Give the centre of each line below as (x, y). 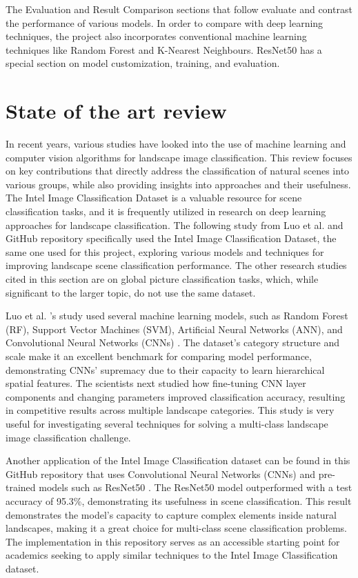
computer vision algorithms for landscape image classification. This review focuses (179, 157)
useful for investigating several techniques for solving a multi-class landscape (167, 423)
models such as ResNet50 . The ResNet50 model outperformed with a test (196, 487)
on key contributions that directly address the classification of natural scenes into (178, 171)
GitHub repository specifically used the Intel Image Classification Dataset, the (171, 238)
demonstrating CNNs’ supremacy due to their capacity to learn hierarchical (165, 369)
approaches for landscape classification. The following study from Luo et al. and (175, 225)
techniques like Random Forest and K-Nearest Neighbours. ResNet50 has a (164, 49)
